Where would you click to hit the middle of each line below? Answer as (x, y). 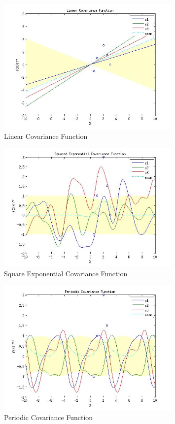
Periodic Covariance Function (49, 417)
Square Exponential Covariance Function (66, 273)
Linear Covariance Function (46, 136)
